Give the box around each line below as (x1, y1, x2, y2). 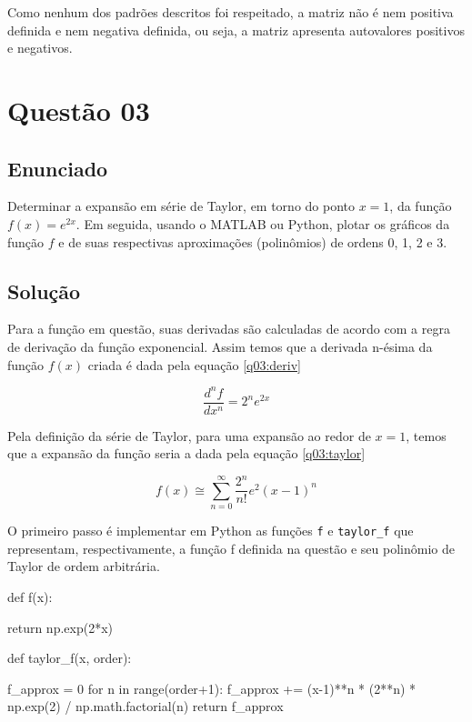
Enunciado (7, 154, 108, 182)
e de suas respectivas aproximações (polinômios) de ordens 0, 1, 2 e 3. (58, 232, 447, 251)
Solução (7, 276, 81, 305)
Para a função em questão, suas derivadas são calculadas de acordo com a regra (7, 319, 450, 338)
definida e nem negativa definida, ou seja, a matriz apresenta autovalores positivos (7, 20, 465, 39)
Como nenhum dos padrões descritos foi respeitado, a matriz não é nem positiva (7, 3, 454, 21)
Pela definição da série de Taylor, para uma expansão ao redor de (7, 426, 371, 445)
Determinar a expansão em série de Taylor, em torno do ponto (7, 196, 356, 216)
